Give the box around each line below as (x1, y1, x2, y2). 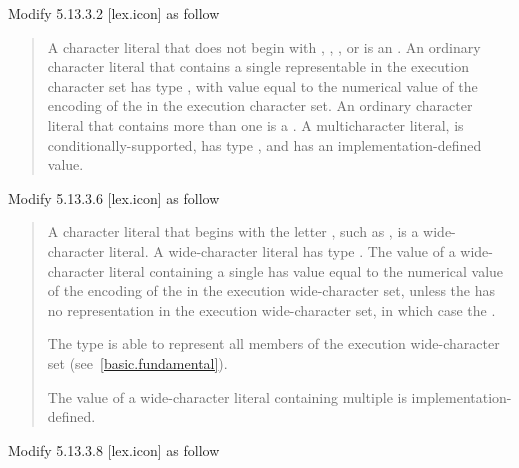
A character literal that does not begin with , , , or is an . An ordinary (47, 36, 481, 57)
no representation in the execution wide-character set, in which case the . (47, 299, 496, 320)
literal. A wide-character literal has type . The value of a (108, 240, 456, 261)
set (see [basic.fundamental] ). (47, 352, 228, 373)
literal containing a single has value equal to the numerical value (108, 260, 504, 281)
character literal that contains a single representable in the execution (47, 56, 469, 77)
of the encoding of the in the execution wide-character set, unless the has (47, 280, 495, 301)
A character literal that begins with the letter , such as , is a (47, 221, 419, 242)
